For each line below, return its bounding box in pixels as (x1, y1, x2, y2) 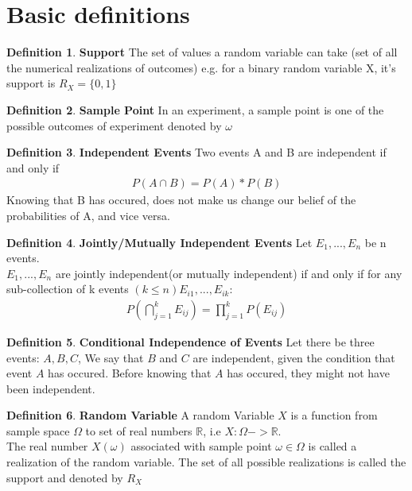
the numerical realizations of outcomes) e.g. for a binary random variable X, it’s (6, 59, 396, 75)
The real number (6, 438, 88, 454)
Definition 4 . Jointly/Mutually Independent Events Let (6, 234, 313, 250)
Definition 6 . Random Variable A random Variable (6, 407, 274, 423)
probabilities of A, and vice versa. (6, 207, 170, 223)
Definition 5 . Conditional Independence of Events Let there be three (6, 333, 375, 350)
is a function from (290, 407, 378, 423)
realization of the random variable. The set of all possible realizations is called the (6, 454, 406, 470)
